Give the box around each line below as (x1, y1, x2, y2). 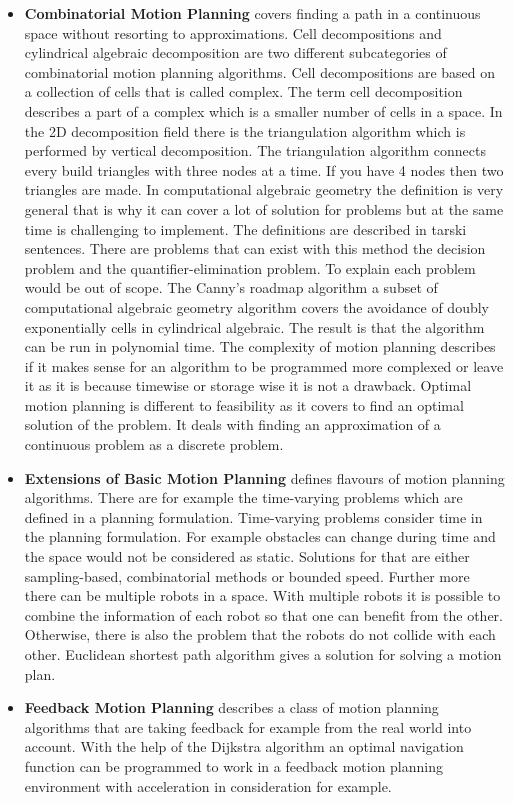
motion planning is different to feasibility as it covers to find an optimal (24, 394, 464, 415)
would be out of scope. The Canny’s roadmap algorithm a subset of (24, 277, 438, 298)
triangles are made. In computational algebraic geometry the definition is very (24, 179, 504, 200)
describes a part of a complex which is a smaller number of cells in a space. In (24, 100, 503, 121)
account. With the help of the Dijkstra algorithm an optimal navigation (24, 736, 464, 757)
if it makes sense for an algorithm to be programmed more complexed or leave (24, 355, 504, 376)
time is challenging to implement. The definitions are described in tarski (24, 218, 467, 239)
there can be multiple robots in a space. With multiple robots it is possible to (24, 585, 501, 606)
